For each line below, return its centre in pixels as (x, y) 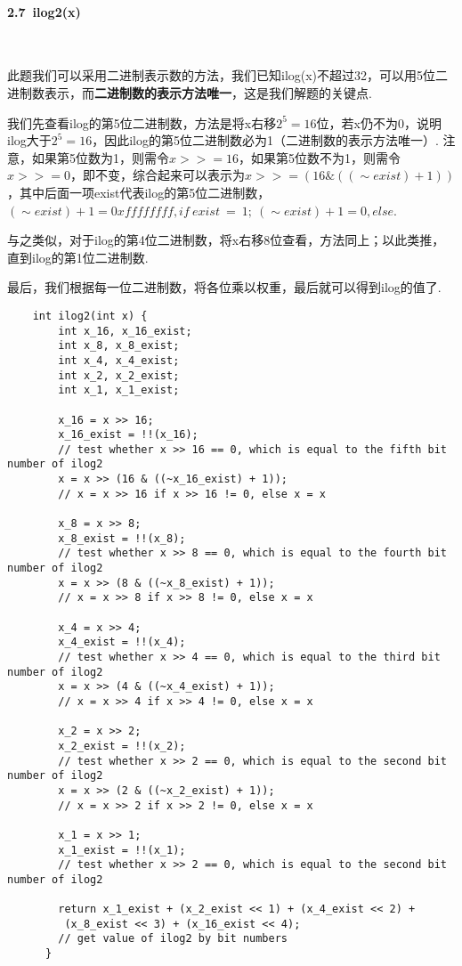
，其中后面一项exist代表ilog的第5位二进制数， (139, 192)
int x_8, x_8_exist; (119, 346)
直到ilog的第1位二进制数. (78, 257)
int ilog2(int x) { (90, 316)
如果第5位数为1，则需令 (100, 157)
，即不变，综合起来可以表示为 (157, 175)
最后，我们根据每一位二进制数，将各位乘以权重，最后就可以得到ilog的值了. (224, 287)
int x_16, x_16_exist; (125, 331)
